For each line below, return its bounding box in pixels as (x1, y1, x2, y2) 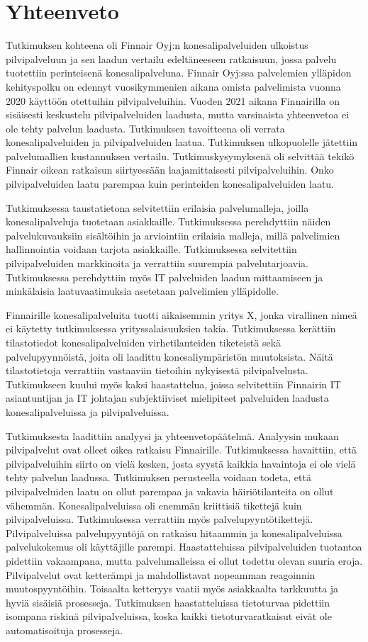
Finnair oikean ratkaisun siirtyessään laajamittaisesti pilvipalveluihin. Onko (6, 162, 334, 177)
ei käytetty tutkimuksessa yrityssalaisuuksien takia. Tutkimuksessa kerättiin (6, 321, 336, 336)
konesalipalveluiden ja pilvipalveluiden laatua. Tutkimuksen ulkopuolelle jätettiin (6, 135, 358, 150)
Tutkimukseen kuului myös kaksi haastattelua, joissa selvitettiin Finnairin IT (6, 376, 341, 391)
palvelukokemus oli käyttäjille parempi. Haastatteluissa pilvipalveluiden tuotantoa (6, 539, 362, 554)
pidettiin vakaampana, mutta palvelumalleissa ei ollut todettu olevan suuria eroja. (6, 553, 363, 568)
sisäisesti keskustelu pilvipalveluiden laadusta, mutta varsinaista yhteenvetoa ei (6, 107, 350, 122)
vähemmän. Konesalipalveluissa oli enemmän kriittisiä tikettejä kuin (6, 497, 302, 512)
